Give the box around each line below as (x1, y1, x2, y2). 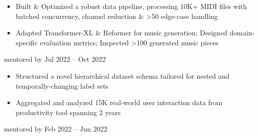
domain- (229, 27, 255, 38)
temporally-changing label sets (15, 80, 108, 91)
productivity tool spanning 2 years (15, 107, 121, 117)
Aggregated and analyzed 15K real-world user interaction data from (15, 97, 223, 108)
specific (15, 37, 38, 47)
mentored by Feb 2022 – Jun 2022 (4, 124, 107, 134)
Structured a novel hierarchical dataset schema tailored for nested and (15, 70, 230, 81)
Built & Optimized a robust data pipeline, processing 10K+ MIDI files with (15, 1, 247, 11)
